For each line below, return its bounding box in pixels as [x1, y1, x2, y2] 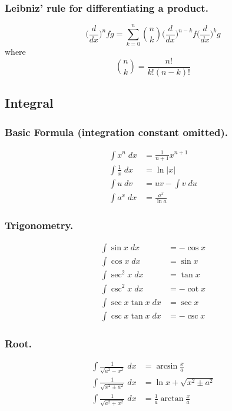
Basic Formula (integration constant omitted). [5, 124, 228, 139]
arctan [160, 395, 184, 403]
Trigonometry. [5, 217, 74, 232]
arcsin [156, 362, 178, 371]
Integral [5, 94, 54, 112]
